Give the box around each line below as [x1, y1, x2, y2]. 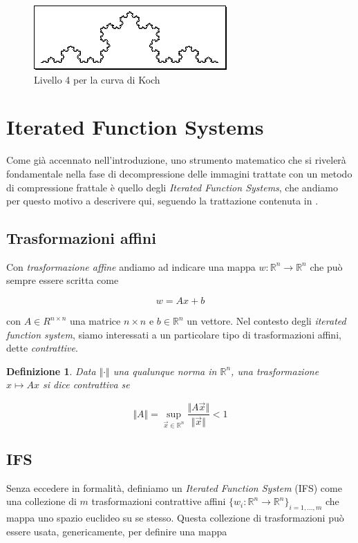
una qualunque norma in [113, 363, 217, 378]
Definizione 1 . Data [6, 363, 96, 378]
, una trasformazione [231, 363, 319, 378]
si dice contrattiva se [42, 377, 130, 392]
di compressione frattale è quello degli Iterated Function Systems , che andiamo [6, 180, 338, 194]
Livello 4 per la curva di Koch [34, 72, 160, 86]
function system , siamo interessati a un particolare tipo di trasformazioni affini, [6, 327, 341, 341]
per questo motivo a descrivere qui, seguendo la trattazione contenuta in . [6, 193, 319, 208]
